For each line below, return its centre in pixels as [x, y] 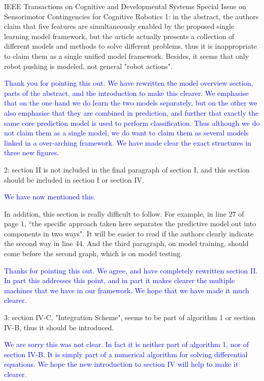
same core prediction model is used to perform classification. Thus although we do [132, 123]
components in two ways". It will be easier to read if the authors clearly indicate [129, 233]
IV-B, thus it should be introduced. [59, 327]
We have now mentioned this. [50, 197]
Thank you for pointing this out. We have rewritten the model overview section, [129, 83]
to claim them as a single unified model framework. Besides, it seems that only [127, 56]
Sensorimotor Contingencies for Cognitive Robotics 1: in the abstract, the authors [131, 16]
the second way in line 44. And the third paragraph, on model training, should [126, 243]
